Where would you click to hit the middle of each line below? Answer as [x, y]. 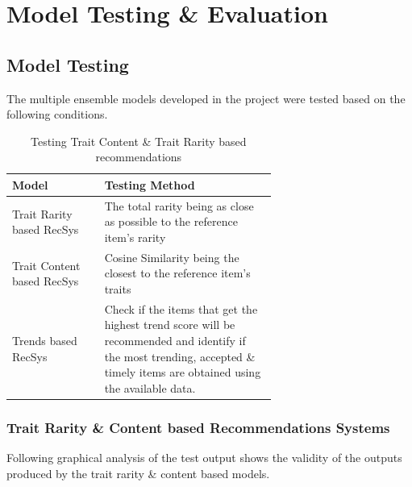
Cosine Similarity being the [172, 257]
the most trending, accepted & [180, 356]
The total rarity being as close [179, 205]
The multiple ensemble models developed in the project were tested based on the [206, 98]
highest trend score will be [170, 325]
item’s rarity [135, 237]
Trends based [45, 341]
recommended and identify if [175, 341]
